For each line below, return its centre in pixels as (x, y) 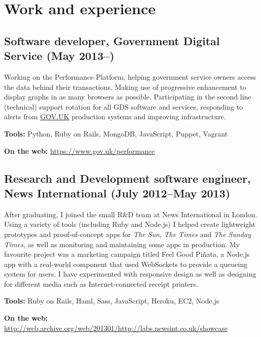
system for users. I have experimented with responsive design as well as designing (130, 274)
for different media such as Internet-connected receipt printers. (101, 283)
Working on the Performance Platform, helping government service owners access (130, 76)
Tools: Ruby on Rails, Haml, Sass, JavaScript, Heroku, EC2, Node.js (112, 301)
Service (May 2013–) (59, 56)
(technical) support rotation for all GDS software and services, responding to (124, 106)
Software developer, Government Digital (112, 40)
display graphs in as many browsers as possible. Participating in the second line (128, 97)
